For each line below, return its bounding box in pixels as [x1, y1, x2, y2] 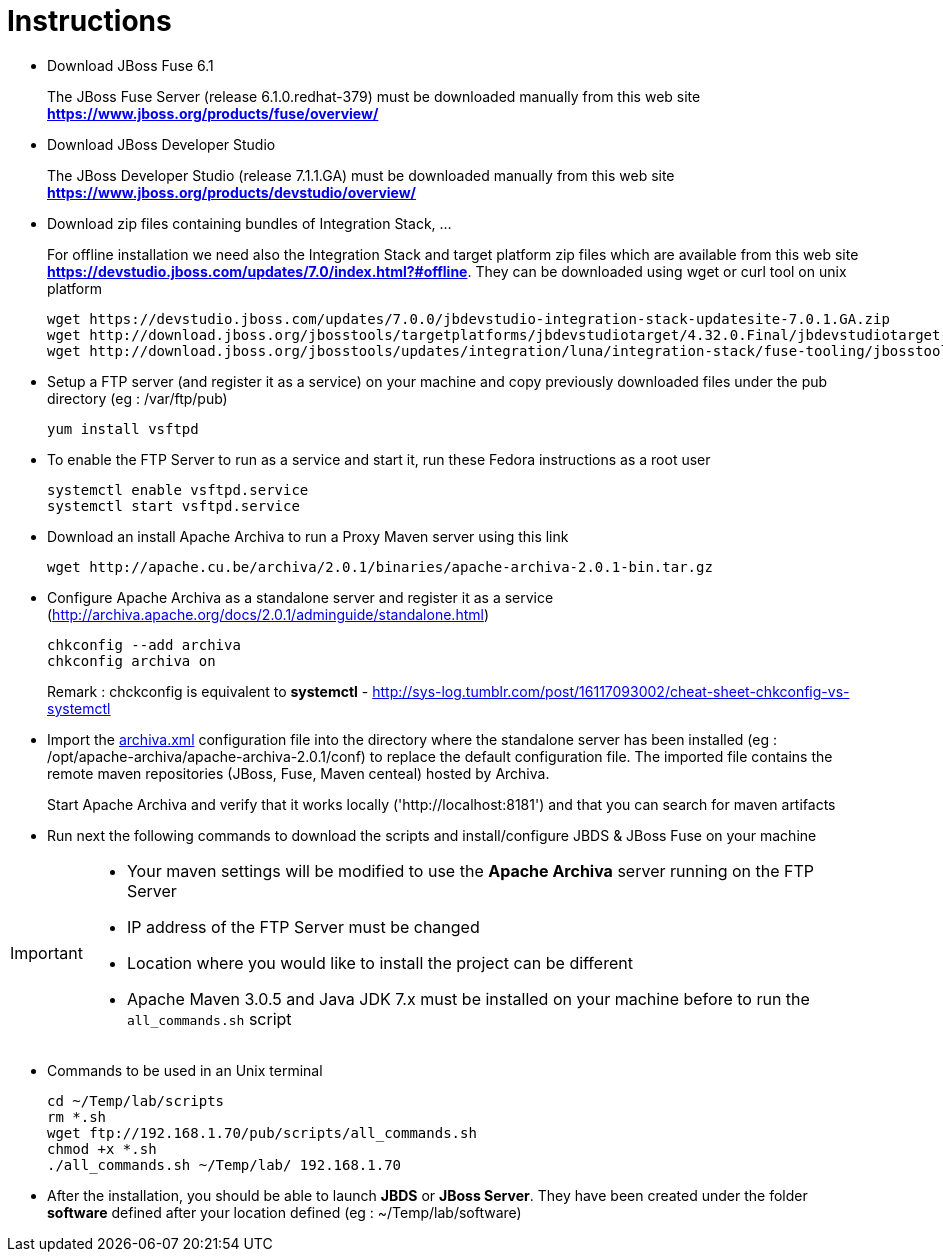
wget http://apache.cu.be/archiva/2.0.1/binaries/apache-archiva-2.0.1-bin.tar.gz [47, 558, 713, 575]
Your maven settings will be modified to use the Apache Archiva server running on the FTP [126, 860, 815, 881]
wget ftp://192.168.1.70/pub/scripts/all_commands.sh [47, 1124, 477, 1141]
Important [10, 942, 83, 963]
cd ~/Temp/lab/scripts [47, 1092, 225, 1109]
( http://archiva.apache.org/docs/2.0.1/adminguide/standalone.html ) [47, 605, 489, 623]
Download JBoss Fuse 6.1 [47, 56, 214, 74]
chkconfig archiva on [47, 652, 216, 669]
